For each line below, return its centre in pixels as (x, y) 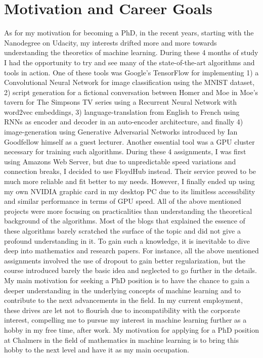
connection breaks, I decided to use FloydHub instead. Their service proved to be (130, 171)
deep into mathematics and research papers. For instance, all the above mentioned (131, 251)
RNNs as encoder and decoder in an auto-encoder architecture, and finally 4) (124, 122)
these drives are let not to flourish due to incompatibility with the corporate (122, 310)
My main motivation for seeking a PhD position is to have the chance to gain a (127, 280)
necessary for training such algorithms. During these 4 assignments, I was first (125, 151)
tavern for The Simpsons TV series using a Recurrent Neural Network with (121, 102)
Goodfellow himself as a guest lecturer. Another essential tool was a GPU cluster (129, 141)
